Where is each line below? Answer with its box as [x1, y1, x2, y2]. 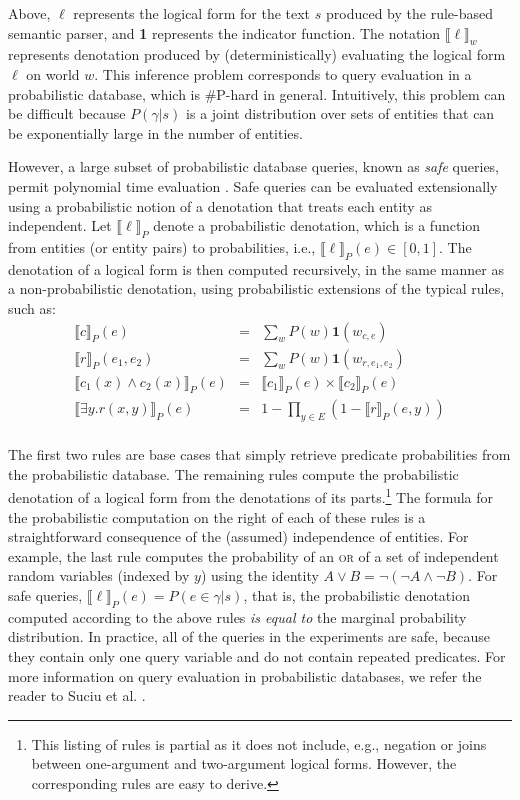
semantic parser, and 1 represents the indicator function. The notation [8, 22, 441, 43]
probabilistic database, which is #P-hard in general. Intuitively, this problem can [8, 83, 506, 104]
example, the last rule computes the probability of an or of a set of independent [8, 545, 499, 566]
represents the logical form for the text [73, 3, 311, 23]
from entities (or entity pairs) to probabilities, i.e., [8, 236, 316, 257]
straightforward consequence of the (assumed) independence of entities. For [8, 526, 469, 547]
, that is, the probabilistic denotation [243, 585, 470, 606]
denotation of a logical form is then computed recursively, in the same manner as [8, 258, 504, 279]
